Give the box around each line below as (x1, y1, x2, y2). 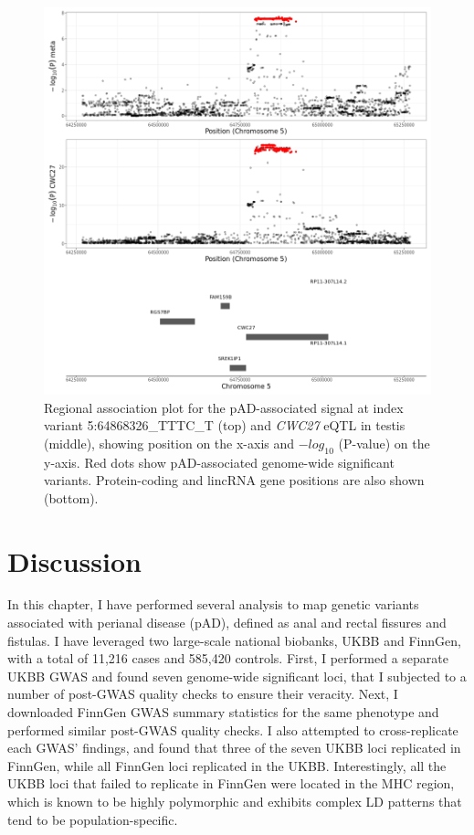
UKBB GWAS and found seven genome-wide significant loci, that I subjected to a (7, 666, 467, 685)
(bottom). (44, 488, 99, 507)
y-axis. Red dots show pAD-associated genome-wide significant (44, 452, 395, 471)
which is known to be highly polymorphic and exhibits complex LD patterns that (7, 792, 462, 811)
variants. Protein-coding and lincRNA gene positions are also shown (44, 470, 425, 490)
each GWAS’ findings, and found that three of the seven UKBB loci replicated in (7, 738, 461, 757)
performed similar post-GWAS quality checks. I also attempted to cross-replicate (7, 720, 458, 739)
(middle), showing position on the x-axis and (44, 433, 295, 452)
